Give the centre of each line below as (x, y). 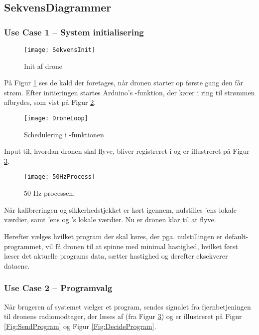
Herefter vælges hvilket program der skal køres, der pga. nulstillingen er (113, 236)
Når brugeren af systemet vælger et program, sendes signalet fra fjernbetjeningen (128, 306)
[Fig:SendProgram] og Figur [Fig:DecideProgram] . (80, 326)
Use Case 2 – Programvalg (58, 288)
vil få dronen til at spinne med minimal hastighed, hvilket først (142, 246)
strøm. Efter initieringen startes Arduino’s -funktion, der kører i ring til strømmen (129, 92)
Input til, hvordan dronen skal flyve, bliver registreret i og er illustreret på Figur (127, 151)
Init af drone (43, 66)
